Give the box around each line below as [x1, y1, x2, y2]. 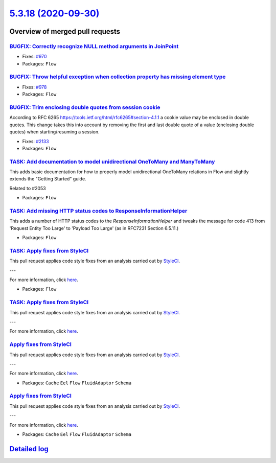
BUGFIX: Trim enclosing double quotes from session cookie [9, 104, 160, 111]
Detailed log [9, 445, 49, 453]
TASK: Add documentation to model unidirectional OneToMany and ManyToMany [9, 158, 215, 165]
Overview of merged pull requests [9, 27, 121, 36]
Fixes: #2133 [22, 138, 49, 144]
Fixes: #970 [22, 54, 47, 60]
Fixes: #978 [22, 84, 47, 90]
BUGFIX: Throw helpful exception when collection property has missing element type [9, 73, 226, 80]
